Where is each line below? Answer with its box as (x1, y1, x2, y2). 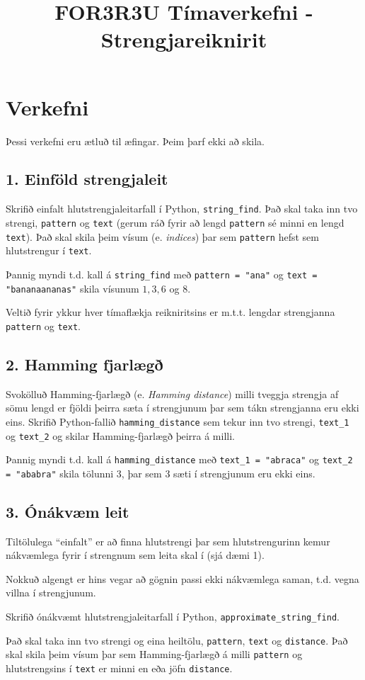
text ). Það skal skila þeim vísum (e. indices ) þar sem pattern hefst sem (6, 229, 319, 244)
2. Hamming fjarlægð (6, 353, 163, 375)
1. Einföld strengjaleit (6, 168, 168, 190)
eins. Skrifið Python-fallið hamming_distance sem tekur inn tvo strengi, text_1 (6, 414, 349, 429)
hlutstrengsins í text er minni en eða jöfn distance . (6, 661, 233, 676)
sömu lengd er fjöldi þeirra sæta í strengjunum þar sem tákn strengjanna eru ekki (6, 400, 359, 415)
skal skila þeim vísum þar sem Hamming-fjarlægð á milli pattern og (6, 647, 303, 662)
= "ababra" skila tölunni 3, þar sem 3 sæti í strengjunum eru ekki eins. (6, 465, 315, 480)
